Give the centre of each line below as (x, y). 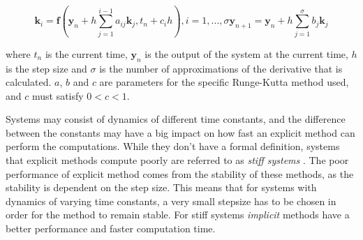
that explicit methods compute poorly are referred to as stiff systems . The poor (177, 160)
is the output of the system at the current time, (246, 53)
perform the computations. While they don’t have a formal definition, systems (173, 146)
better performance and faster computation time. (111, 228)
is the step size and (46, 68)
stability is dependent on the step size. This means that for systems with (161, 187)
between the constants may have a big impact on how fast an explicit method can (180, 132)
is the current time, (86, 53)
